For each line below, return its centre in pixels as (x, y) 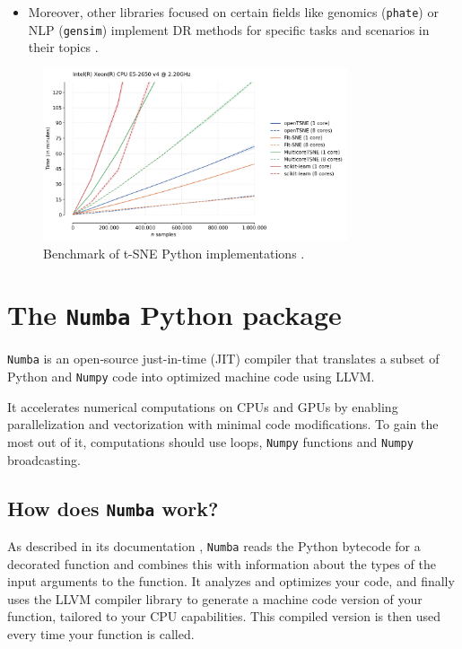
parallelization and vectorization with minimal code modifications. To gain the (223, 424)
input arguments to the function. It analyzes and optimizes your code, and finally (231, 581)
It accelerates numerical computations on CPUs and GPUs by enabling (203, 406)
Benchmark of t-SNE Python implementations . (174, 253)
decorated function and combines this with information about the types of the (222, 563)
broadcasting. (44, 459)
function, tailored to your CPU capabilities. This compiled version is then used (224, 616)
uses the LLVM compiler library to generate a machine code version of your (215, 598)
